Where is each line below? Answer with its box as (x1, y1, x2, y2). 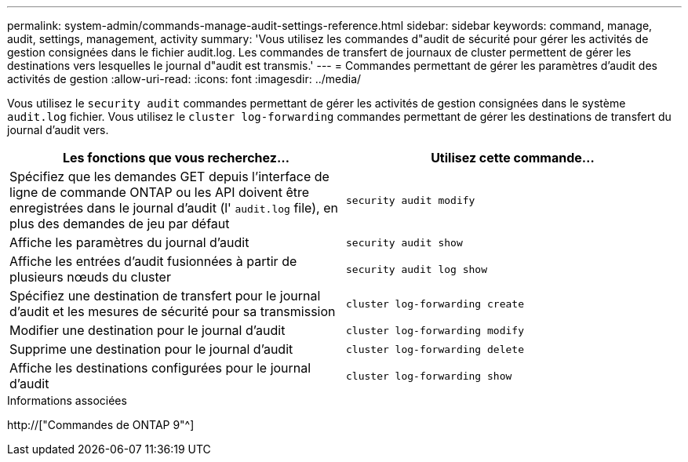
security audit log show (346, 263, 488, 275)
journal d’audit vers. (7, 123, 109, 136)
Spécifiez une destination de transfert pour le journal (9, 288, 321, 304)
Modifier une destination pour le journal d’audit (9, 322, 286, 338)
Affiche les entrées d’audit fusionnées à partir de (9, 253, 297, 269)
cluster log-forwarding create (346, 297, 524, 310)
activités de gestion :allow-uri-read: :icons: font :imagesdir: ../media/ (7, 72, 362, 85)
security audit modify (346, 194, 475, 206)
